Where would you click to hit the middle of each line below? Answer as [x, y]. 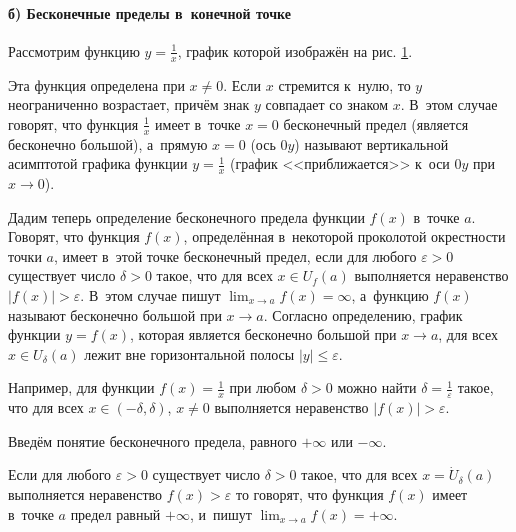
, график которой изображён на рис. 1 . [295, 50]
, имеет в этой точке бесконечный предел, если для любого [235, 255]
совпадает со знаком [327, 104]
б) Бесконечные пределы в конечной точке [150, 12]
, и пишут [220, 513]
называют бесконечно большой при [115, 314]
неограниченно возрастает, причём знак [129, 104]
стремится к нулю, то [344, 84]
